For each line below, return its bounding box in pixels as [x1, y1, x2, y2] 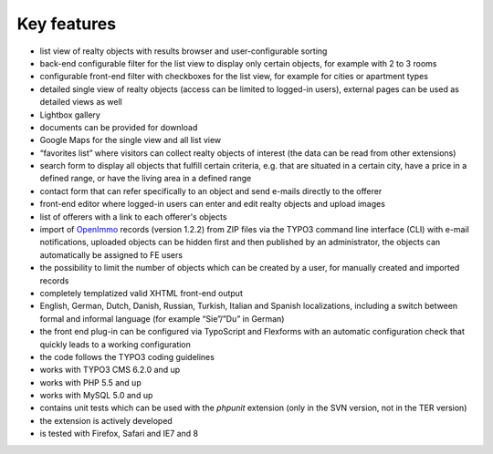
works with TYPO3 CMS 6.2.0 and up [39, 365, 181, 376]
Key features [16, 14, 117, 34]
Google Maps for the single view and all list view [39, 135, 222, 146]
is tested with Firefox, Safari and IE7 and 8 [39, 428, 199, 439]
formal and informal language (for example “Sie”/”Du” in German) [39, 313, 285, 324]
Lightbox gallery [39, 109, 100, 120]
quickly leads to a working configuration [39, 338, 192, 350]
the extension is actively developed [39, 415, 173, 426]
